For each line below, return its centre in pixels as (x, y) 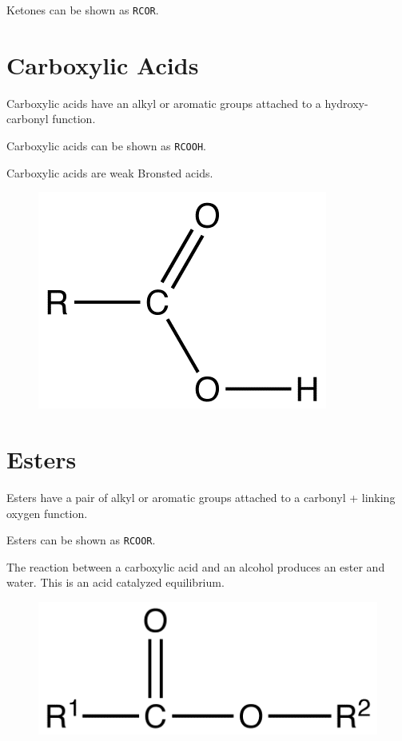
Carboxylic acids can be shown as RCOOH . (106, 145)
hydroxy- (346, 103)
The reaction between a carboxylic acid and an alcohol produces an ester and (196, 566)
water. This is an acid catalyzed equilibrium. (115, 582)
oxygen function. (47, 513)
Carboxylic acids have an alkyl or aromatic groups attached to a (164, 103)
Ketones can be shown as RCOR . (83, 10)
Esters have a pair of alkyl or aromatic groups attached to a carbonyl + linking (201, 497)
